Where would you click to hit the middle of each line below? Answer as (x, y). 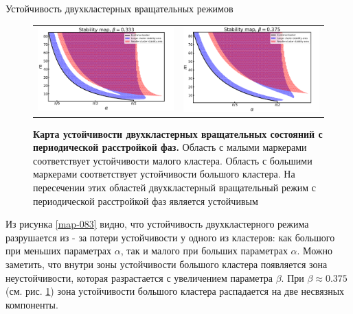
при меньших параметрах (59, 251)
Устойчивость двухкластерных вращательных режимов (119, 8)
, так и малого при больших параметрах (204, 251)
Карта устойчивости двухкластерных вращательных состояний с (178, 133)
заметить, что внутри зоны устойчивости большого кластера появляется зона (167, 264)
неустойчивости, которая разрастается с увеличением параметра (139, 277)
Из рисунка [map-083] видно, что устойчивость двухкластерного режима (157, 224)
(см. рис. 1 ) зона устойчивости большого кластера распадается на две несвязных (175, 291)
